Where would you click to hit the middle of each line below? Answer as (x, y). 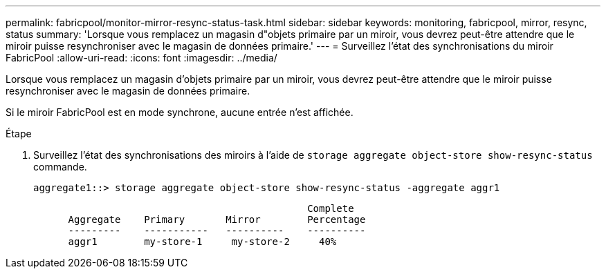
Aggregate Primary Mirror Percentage (217, 219)
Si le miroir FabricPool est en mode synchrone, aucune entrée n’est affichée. (180, 112)
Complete (331, 208)
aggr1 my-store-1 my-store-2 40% (202, 242)
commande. (60, 167)
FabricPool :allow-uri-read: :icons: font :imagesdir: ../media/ (141, 58)
